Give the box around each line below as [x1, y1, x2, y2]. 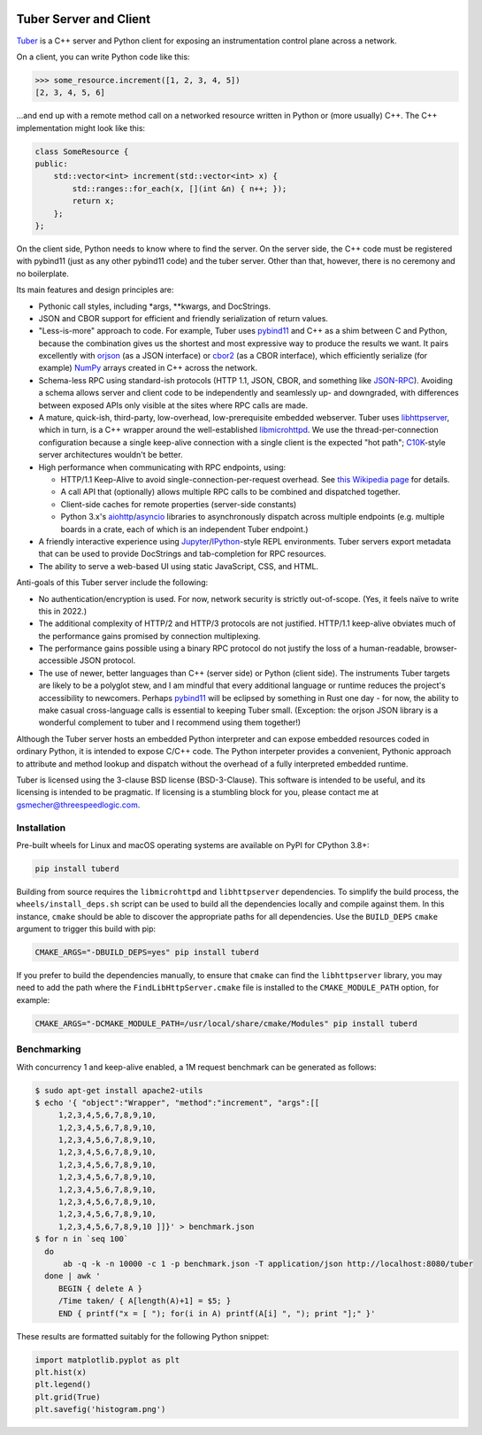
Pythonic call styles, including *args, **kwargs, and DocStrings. [38, 301, 272, 312]
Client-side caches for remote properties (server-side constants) [60, 498, 297, 509]
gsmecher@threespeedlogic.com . [16, 799, 141, 810]
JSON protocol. [80, 655, 136, 666]
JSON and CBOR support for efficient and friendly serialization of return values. [38, 312, 329, 323]
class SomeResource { [34, 146, 129, 157]
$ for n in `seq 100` [34, 1234, 129, 1244]
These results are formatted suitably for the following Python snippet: [16, 1331, 270, 1341]
